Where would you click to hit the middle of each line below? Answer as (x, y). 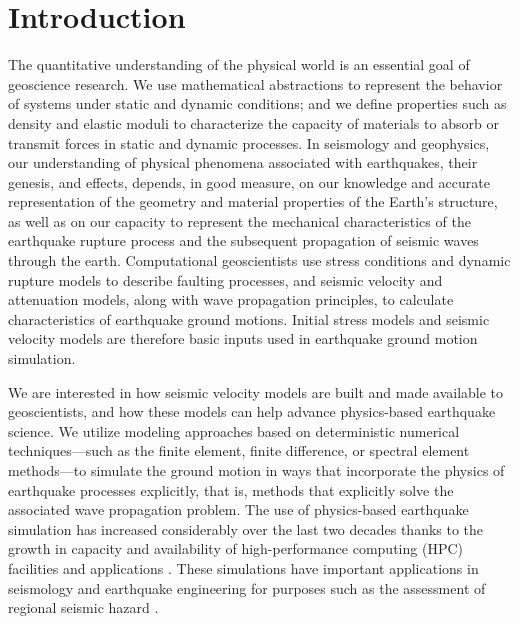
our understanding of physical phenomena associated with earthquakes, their (243, 162)
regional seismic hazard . (83, 607)
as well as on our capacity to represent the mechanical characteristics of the (239, 220)
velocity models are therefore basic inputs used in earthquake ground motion (243, 338)
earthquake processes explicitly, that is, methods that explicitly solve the (231, 489)
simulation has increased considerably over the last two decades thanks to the (246, 528)
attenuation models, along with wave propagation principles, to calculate (231, 299)
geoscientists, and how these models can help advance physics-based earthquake (252, 411)
